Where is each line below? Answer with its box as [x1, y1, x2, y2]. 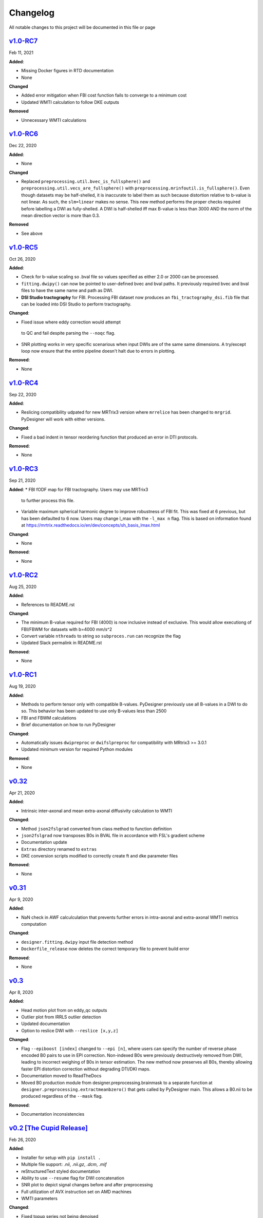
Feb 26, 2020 [9, 1137, 36, 1142]
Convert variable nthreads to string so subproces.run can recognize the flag [21, 633, 181, 639]
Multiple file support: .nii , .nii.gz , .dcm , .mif [21, 1161, 107, 1167]
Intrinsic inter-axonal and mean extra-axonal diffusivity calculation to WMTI [21, 808, 172, 814]
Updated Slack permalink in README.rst [21, 640, 102, 646]
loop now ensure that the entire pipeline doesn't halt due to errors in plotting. [21, 348, 175, 354]
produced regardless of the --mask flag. [21, 1093, 103, 1099]
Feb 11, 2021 [9, 50, 34, 56]
